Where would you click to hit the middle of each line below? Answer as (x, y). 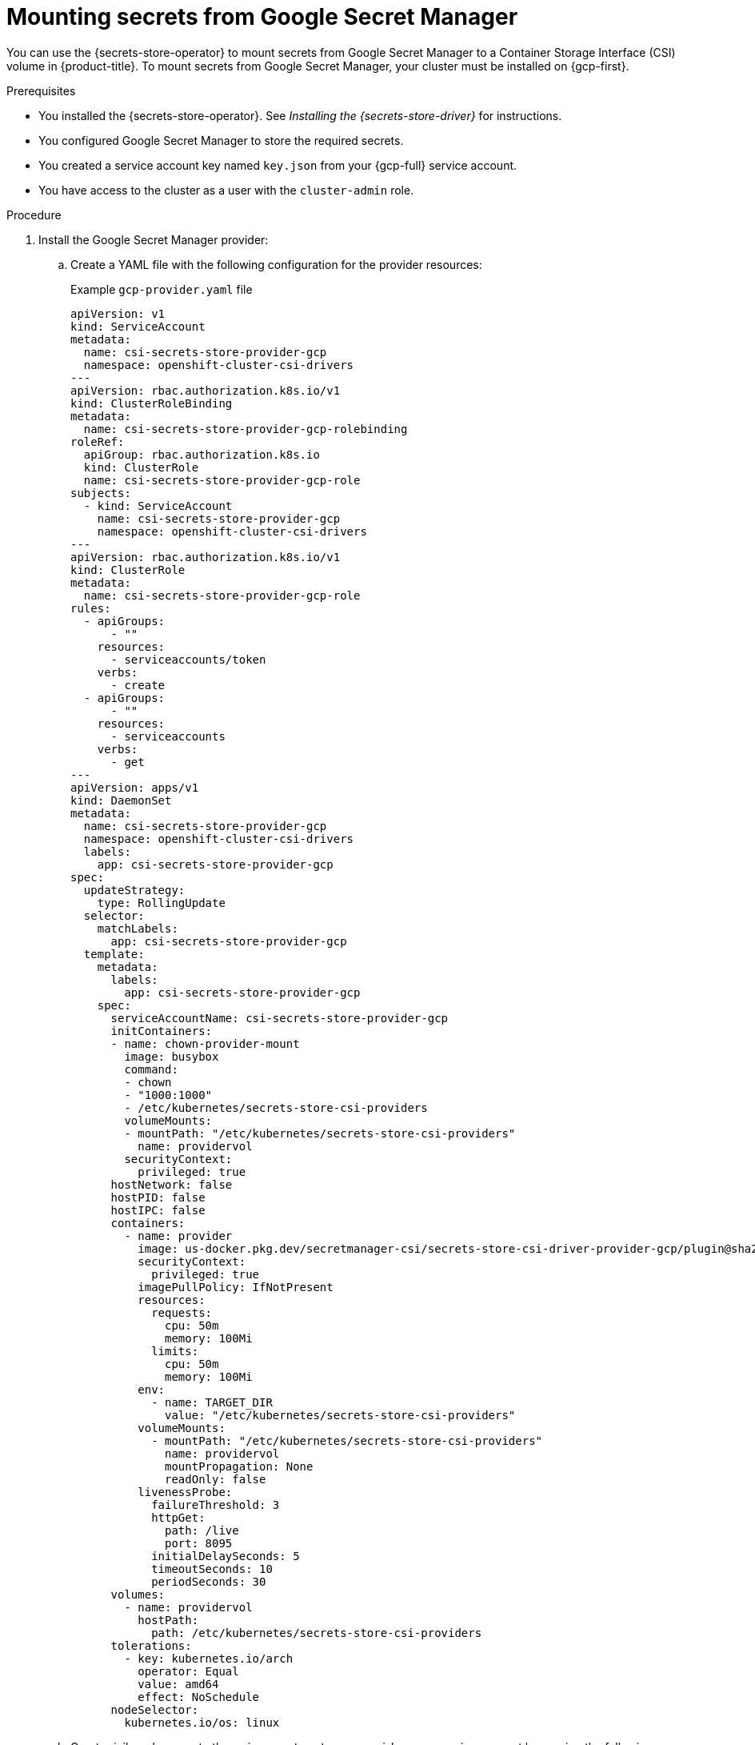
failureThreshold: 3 (216, 1504)
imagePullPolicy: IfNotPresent (236, 1287)
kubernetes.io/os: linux (202, 1722)
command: (151, 1069)
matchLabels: (138, 928)
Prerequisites (41, 90)
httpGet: (178, 1517)
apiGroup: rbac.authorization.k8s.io (202, 454)
